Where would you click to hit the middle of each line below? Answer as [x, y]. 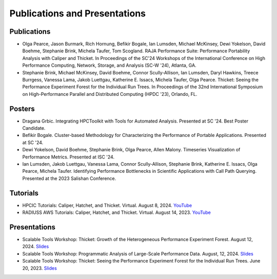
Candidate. [34, 128]
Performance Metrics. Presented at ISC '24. [68, 157]
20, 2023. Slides [40, 268]
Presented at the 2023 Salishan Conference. [69, 178]
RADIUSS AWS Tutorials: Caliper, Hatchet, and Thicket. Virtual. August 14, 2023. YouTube [117, 212]
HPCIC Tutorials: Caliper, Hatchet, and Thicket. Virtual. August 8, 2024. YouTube [107, 205]
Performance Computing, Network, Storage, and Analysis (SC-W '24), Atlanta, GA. [110, 65]
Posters [22, 108]
